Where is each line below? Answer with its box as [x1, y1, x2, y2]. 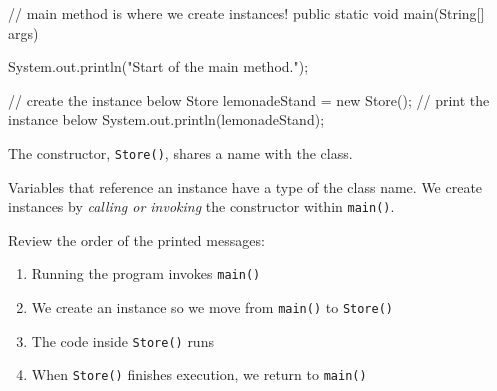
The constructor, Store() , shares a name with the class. [8, 142, 353, 163]
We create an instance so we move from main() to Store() [31, 297, 393, 318]
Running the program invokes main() [31, 263, 261, 284]
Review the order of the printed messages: [8, 229, 265, 250]
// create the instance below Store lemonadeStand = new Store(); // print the [8, 89, 490, 110]
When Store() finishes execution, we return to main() [31, 364, 367, 385]
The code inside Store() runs [31, 330, 214, 351]
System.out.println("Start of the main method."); [8, 56, 309, 77]
